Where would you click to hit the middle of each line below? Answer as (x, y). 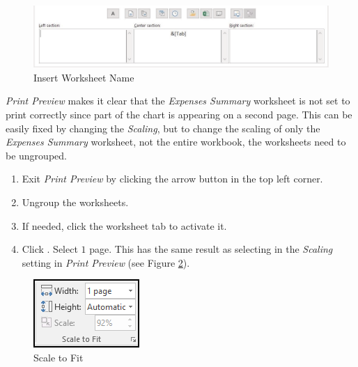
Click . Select (50, 249)
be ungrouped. (36, 155)
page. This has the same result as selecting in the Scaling (211, 249)
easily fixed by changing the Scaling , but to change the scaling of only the (163, 128)
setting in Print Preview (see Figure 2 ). (106, 262)
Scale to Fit (59, 357)
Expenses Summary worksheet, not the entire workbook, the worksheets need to (176, 142)
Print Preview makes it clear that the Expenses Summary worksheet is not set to (178, 101)
